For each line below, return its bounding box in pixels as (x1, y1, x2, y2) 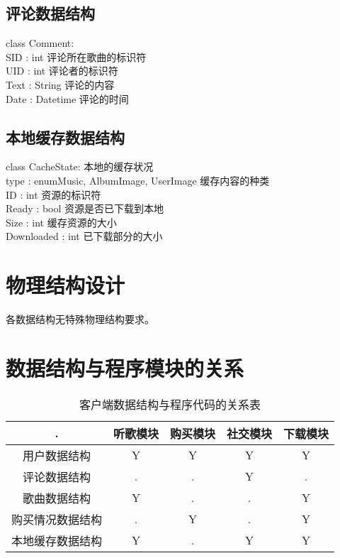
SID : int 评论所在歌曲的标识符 (6, 49, 147, 64)
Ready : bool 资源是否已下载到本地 (6, 201, 164, 216)
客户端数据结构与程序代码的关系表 (79, 395, 261, 412)
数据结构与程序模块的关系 (6, 353, 244, 382)
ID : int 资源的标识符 (6, 187, 101, 202)
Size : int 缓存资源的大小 (6, 214, 117, 229)
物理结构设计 (6, 270, 125, 300)
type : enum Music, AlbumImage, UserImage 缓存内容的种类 (6, 173, 270, 187)
